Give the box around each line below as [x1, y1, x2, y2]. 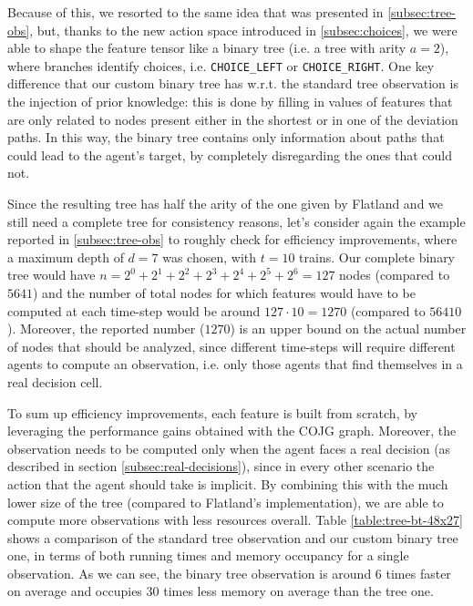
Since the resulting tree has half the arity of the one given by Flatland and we [7, 194, 444, 212]
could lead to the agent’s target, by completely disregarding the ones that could [7, 145, 453, 164]
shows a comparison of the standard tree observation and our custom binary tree [7, 528, 458, 547]
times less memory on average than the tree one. [163, 581, 434, 601]
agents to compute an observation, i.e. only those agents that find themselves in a [7, 354, 463, 374]
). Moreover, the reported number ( [7, 319, 205, 338]
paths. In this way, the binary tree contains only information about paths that [7, 128, 445, 147]
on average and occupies [7, 581, 142, 601]
